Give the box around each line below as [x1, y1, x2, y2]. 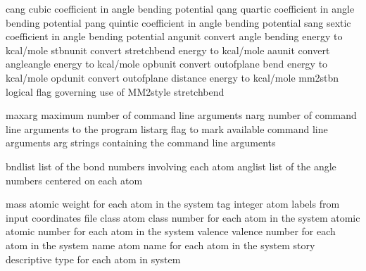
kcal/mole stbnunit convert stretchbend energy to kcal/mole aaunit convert [6, 42, 330, 57]
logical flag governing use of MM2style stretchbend [6, 84, 225, 99]
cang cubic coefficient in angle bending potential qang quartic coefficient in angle [6, 1, 355, 15]
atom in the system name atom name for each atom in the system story [6, 237, 315, 252]
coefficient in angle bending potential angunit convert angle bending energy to [6, 29, 343, 44]
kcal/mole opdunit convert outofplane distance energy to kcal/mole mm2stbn [6, 70, 339, 84]
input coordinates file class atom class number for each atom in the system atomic [6, 210, 360, 225]
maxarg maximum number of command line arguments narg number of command [6, 108, 357, 122]
